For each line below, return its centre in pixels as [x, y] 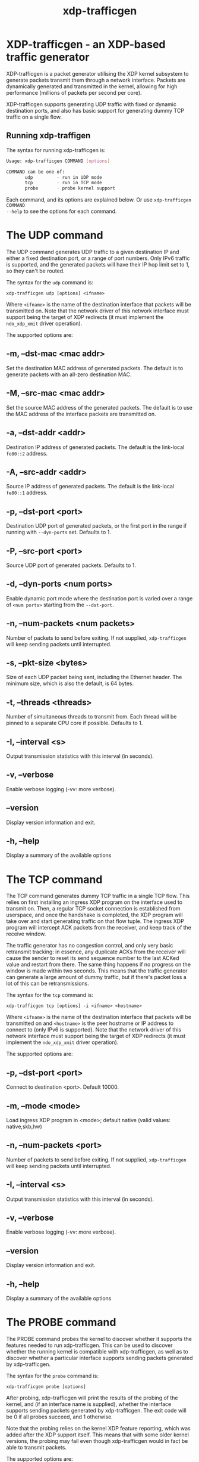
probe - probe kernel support [70, 188]
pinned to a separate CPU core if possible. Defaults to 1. [75, 723]
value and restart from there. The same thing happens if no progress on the [99, 965]
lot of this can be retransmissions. [48, 984]
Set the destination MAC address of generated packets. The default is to [95, 368]
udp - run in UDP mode [63, 177]
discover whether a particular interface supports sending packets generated [99, 1358]
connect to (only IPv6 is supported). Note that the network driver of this [94, 1030]
